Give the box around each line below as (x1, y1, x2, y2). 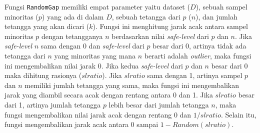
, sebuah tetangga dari (111, 11, 180, 21)
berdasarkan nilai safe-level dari (111, 30, 209, 41)
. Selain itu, (221, 109, 256, 119)
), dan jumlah (195, 11, 237, 21)
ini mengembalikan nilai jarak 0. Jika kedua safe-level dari (4, 60, 183, 70)
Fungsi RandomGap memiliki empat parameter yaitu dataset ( (4, 1, 190, 11)
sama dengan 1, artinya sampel (147, 70, 242, 80)
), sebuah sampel (195, 1, 247, 11)
